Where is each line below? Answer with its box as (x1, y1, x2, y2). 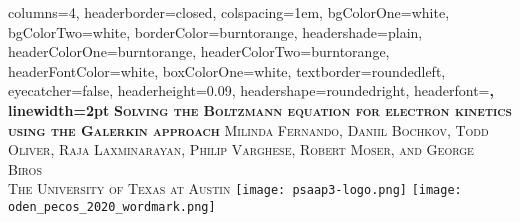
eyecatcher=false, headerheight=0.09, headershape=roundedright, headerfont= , (8, 80, 494, 101)
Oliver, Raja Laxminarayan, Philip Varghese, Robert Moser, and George (8, 139, 474, 160)
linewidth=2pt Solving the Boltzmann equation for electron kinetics (8, 99, 512, 120)
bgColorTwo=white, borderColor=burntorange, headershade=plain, (8, 21, 423, 42)
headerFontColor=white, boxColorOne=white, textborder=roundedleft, (8, 60, 446, 81)
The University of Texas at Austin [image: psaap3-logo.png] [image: (8, 178, 462, 199)
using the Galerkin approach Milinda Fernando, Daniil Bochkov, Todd (8, 119, 489, 140)
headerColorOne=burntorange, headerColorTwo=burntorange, (8, 41, 390, 62)
